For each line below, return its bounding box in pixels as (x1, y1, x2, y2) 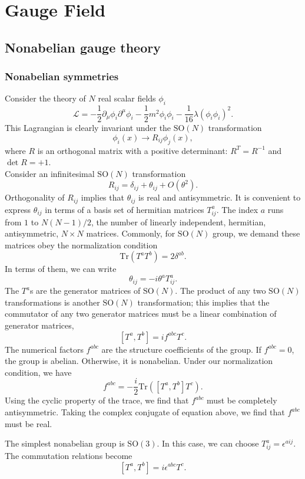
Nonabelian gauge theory (5, 38, 161, 56)
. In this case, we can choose (157, 437, 259, 450)
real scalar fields (98, 92, 156, 104)
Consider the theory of (5, 92, 86, 104)
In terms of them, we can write (5, 263, 117, 275)
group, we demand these (212, 227, 300, 239)
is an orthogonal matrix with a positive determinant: (37, 144, 228, 156)
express (5, 203, 31, 215)
